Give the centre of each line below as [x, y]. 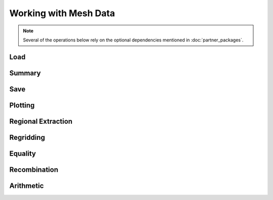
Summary [25, 73]
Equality [23, 153]
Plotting [22, 105]
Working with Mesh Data [62, 13]
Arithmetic [27, 186]
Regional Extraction [41, 121]
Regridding [27, 137]
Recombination [34, 169]
